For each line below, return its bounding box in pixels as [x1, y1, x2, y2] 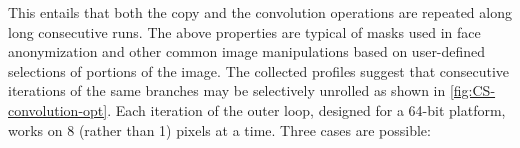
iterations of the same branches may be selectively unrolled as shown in [8, 80, 446, 101]
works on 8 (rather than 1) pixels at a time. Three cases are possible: [8, 119, 431, 140]
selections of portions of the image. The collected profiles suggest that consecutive [8, 60, 510, 81]
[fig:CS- [449, 80, 496, 101]
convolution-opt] [8, 99, 108, 120]
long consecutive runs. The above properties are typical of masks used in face [8, 21, 481, 42]
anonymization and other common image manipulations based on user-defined [8, 41, 486, 62]
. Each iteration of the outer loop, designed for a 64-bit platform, [107, 99, 506, 120]
